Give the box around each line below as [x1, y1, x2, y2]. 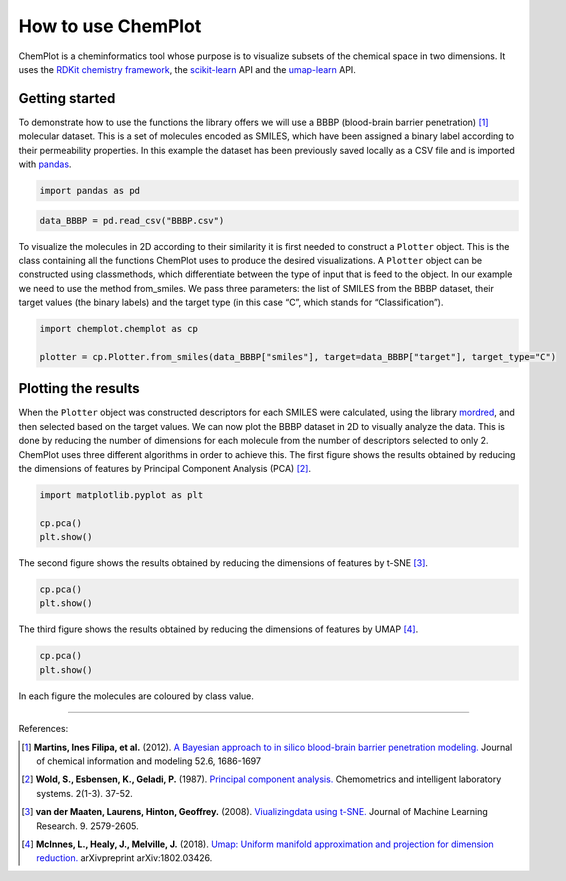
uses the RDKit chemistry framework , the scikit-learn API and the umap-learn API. [18, 63, 357, 75]
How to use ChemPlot [18, 15, 202, 37]
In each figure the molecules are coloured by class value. [18, 690, 255, 702]
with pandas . [18, 158, 72, 170]
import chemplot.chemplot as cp [39, 323, 199, 335]
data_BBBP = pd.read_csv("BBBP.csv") [39, 215, 225, 226]
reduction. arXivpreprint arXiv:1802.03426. [36, 852, 213, 864]
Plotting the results [18, 380, 140, 397]
